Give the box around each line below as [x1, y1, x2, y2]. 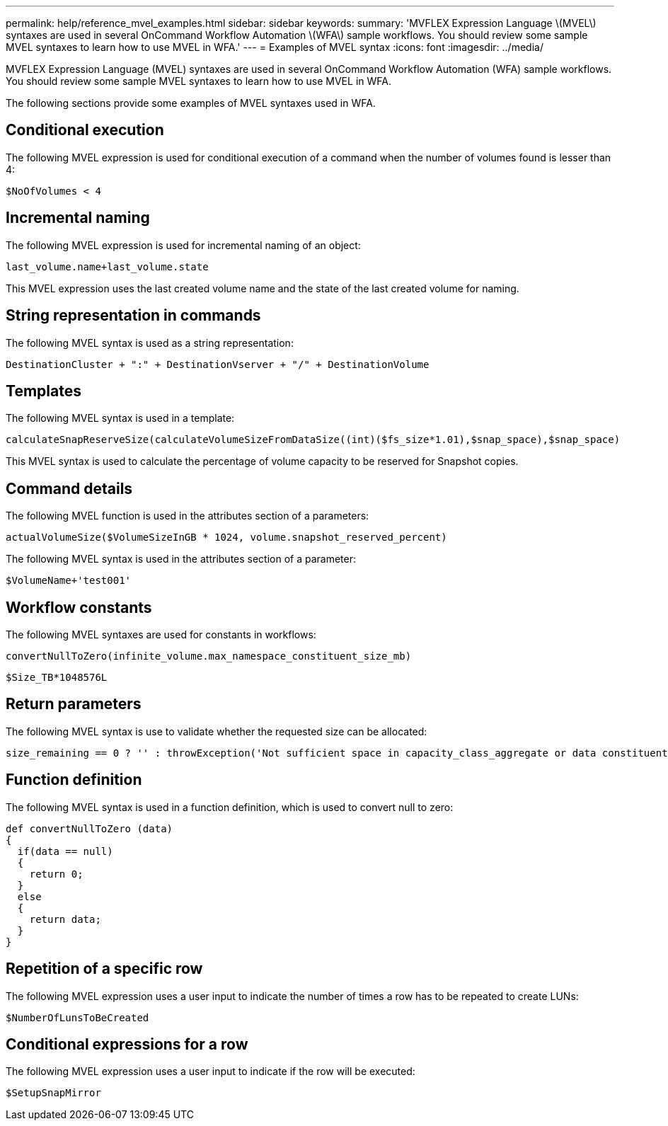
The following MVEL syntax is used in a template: [6, 412, 235, 425]
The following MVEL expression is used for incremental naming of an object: [6, 239, 361, 251]
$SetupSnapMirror [6, 1087, 101, 1099]
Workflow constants [6, 598, 152, 616]
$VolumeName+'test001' [6, 575, 132, 587]
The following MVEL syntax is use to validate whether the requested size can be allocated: [6, 725, 427, 737]
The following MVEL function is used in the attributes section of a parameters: [6, 510, 369, 522]
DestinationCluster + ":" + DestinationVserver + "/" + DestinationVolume [6, 358, 430, 370]
